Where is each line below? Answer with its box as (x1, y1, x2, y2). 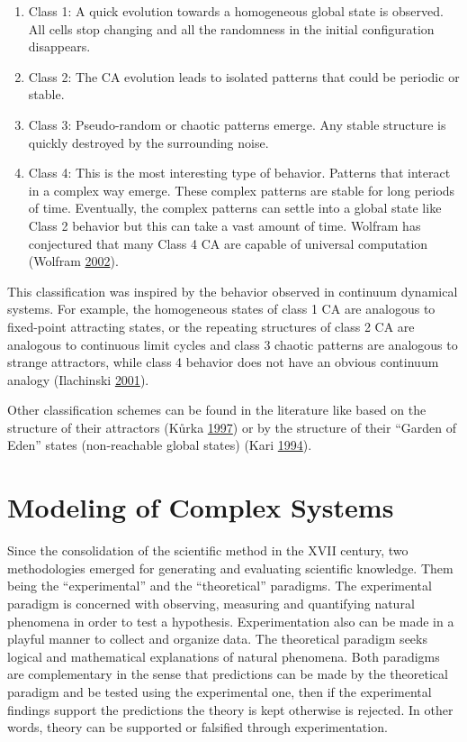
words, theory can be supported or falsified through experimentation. (7, 718, 388, 737)
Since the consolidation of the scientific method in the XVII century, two (7, 541, 409, 560)
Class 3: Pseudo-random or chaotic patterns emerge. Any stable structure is (28, 115, 446, 133)
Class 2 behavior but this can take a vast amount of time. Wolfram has (28, 215, 421, 234)
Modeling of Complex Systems (7, 489, 394, 526)
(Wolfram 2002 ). (28, 252, 119, 270)
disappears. (28, 37, 91, 56)
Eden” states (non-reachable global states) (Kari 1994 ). (7, 435, 312, 454)
